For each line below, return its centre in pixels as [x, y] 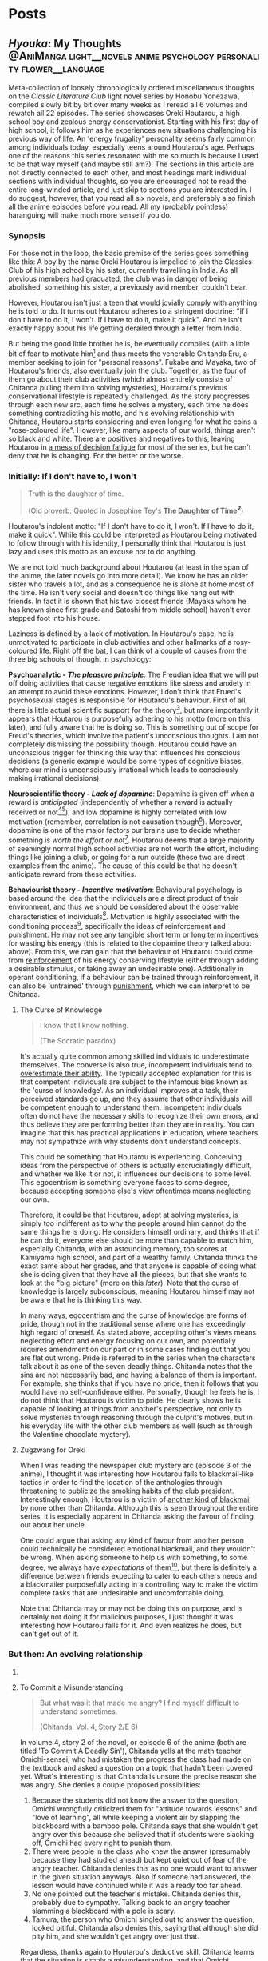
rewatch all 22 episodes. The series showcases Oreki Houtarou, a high [124, 113]
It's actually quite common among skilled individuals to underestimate [134, 1056]
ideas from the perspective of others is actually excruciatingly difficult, [136, 1165]
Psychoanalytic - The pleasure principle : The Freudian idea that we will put [134, 674]
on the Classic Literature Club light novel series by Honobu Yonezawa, [124, 96]
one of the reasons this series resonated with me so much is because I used [134, 156]
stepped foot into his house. [54, 618]
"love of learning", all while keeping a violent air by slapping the [136, 1817]
